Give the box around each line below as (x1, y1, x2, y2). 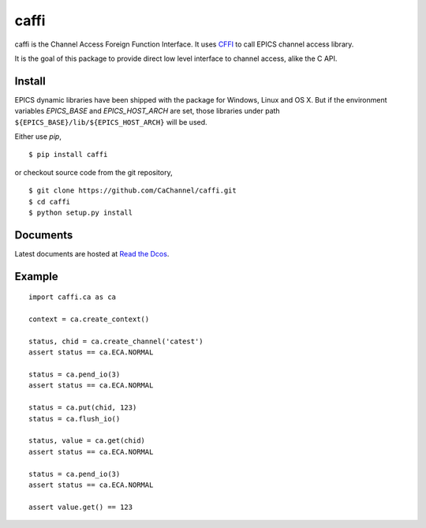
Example (14, 269, 58, 283)
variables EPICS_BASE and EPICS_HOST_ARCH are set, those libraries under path (14, 107, 280, 116)
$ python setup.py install (28, 208, 133, 217)
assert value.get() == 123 (28, 502, 133, 511)
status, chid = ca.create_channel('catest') (28, 336, 204, 346)
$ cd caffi (28, 197, 71, 206)
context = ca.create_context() (28, 315, 150, 324)
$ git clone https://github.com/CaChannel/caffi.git (28, 186, 237, 195)
